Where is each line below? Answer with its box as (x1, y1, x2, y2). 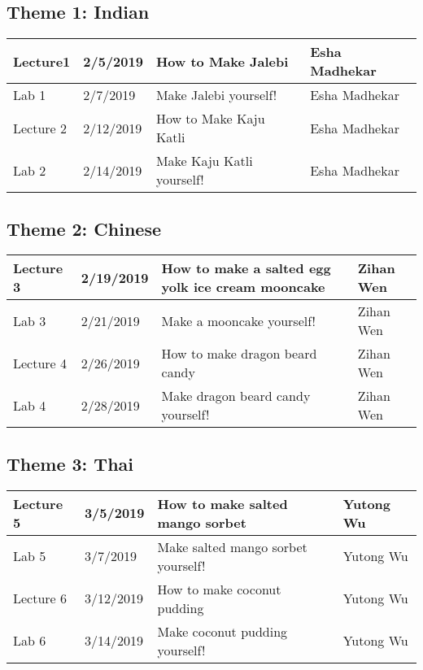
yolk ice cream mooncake (161, 277, 325, 297)
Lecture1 (13, 51, 71, 71)
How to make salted (157, 494, 288, 513)
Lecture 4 (13, 353, 68, 372)
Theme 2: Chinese (7, 215, 161, 241)
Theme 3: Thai (7, 450, 133, 476)
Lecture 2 (13, 118, 68, 137)
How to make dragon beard (161, 344, 317, 363)
